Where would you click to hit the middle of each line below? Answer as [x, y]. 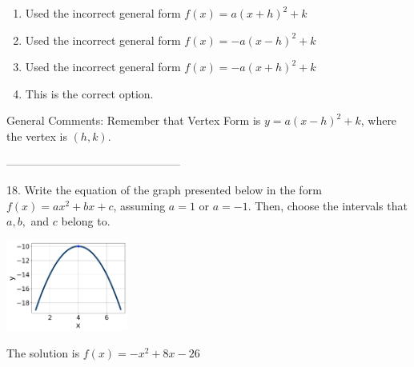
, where [379, 120]
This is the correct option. [89, 93]
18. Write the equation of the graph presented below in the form [164, 190]
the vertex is [37, 136]
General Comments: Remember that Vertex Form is [134, 120]
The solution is [43, 353]
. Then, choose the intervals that [328, 205]
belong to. [86, 221]
